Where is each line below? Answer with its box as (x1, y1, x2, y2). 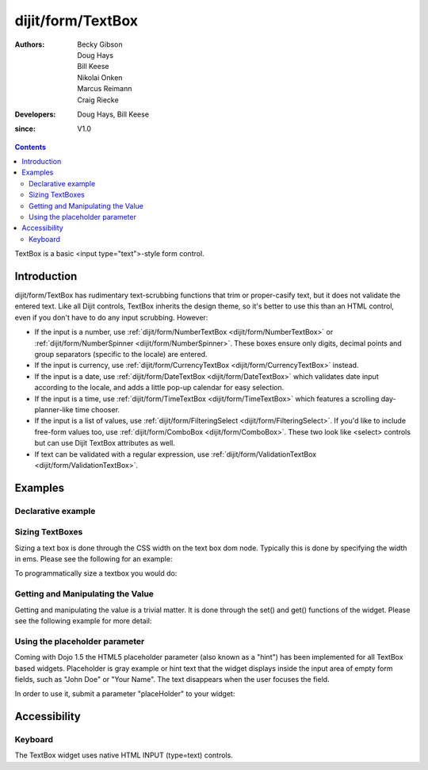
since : (14, 124, 36, 134)
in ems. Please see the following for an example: (14, 554, 173, 564)
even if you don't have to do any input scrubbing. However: (14, 312, 208, 322)
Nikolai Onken (77, 72, 123, 82)
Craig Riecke (77, 95, 119, 105)
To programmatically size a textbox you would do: (14, 569, 178, 578)
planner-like (34, 405, 74, 414)
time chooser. (75, 405, 120, 414)
